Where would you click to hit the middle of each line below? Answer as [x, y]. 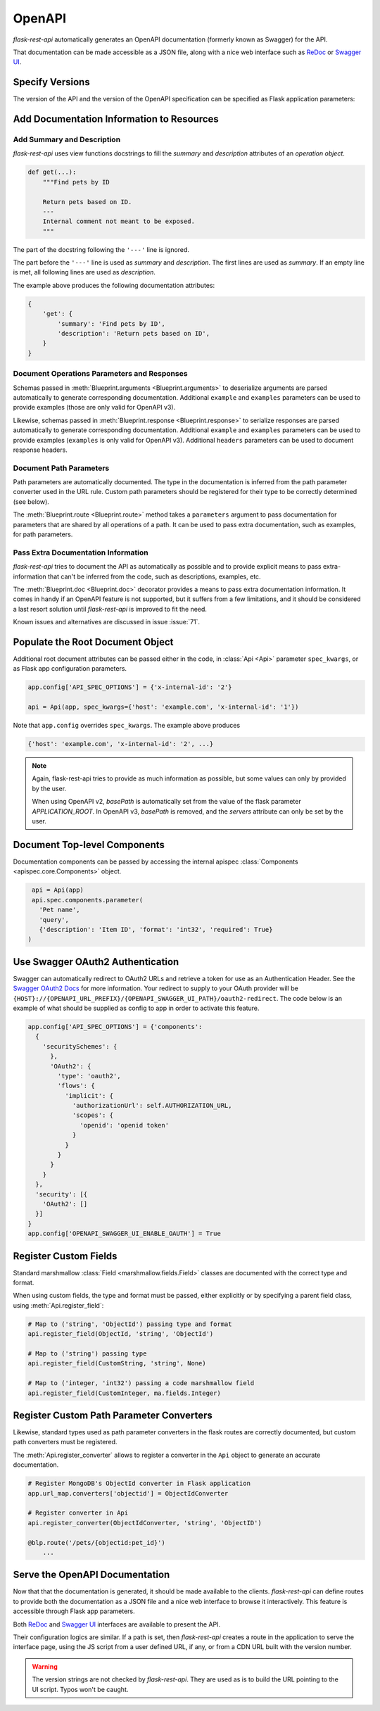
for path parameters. [43, 534]
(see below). [31, 501]
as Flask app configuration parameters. [70, 669]
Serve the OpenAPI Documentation [91, 1575]
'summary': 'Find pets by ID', [111, 323]
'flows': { [76, 1086]
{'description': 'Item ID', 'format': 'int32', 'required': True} [156, 929]
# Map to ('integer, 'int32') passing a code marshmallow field [141, 1383]
